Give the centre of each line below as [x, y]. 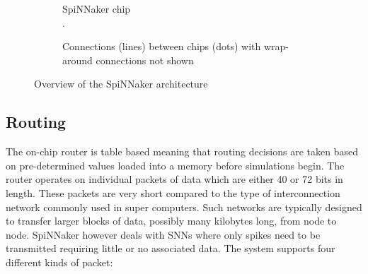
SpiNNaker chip [97, 8]
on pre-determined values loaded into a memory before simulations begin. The [175, 165]
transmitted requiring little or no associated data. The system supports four [171, 248]
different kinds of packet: [59, 262]
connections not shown [145, 60]
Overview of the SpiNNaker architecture [121, 84]
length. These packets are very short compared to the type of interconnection [173, 192]
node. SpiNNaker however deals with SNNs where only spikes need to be [163, 234]
